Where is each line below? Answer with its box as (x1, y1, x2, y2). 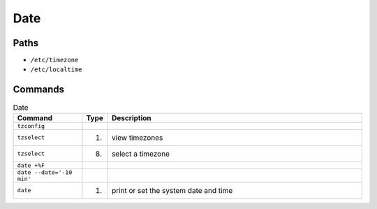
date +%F (17, 161, 45, 169)
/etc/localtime (30, 66, 83, 73)
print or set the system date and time (112, 185, 233, 195)
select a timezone (112, 149, 170, 159)
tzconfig (17, 122, 45, 129)
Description (112, 113, 151, 122)
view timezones (112, 133, 163, 143)
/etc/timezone (30, 56, 79, 64)
